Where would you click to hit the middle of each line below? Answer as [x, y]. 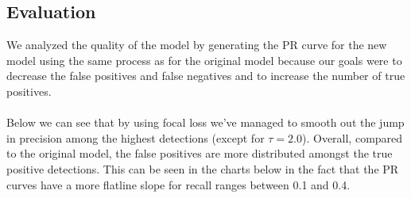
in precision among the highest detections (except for [136, 137]
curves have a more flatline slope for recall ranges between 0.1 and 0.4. [178, 184]
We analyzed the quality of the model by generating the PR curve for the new [197, 45]
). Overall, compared [352, 137]
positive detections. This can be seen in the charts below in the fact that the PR [203, 168]
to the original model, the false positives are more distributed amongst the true [200, 153]
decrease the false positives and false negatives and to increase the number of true [206, 76]
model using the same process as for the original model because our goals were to [204, 60]
